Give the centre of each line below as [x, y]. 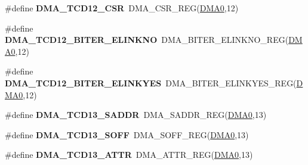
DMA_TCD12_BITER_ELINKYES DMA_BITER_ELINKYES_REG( [151, 82]
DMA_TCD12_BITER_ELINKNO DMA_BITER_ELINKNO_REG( [147, 40]
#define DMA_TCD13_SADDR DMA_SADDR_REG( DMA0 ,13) [136, 115]
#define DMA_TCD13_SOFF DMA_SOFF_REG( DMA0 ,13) [127, 134]
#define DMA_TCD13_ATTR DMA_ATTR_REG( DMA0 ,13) [129, 155]
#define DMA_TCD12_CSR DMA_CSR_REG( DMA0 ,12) [122, 8]
